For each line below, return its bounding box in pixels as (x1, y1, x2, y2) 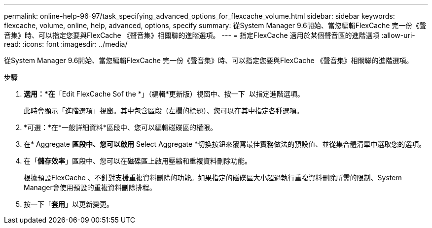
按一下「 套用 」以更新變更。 (24, 200, 113, 208)
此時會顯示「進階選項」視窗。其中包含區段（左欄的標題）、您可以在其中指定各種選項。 (24, 106, 303, 115)
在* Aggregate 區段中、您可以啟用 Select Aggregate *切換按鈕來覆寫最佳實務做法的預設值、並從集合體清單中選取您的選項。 (24, 140, 426, 148)
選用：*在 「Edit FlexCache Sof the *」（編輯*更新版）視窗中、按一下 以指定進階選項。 (24, 90, 304, 98)
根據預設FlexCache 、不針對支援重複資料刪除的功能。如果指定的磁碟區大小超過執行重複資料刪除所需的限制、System (24, 173, 402, 182)
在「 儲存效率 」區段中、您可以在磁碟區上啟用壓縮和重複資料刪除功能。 (24, 157, 252, 165)
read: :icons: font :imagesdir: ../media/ (4, 40, 128, 48)
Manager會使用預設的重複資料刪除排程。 (24, 183, 156, 192)
